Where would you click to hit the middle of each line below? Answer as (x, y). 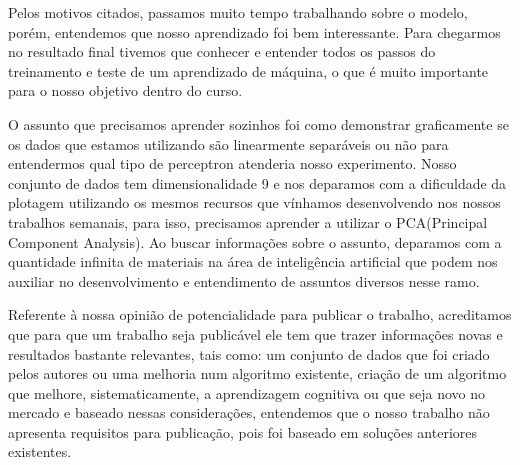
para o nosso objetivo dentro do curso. (125, 90)
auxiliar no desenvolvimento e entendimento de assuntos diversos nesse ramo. (244, 280)
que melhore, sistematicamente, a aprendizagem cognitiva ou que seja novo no (247, 392)
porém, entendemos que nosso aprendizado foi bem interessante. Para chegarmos (254, 31)
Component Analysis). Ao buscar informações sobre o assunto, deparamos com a (255, 241)
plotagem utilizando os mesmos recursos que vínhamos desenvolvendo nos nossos (254, 202)
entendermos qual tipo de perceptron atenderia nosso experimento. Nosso (232, 163)
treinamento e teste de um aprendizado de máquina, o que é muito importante (248, 70)
